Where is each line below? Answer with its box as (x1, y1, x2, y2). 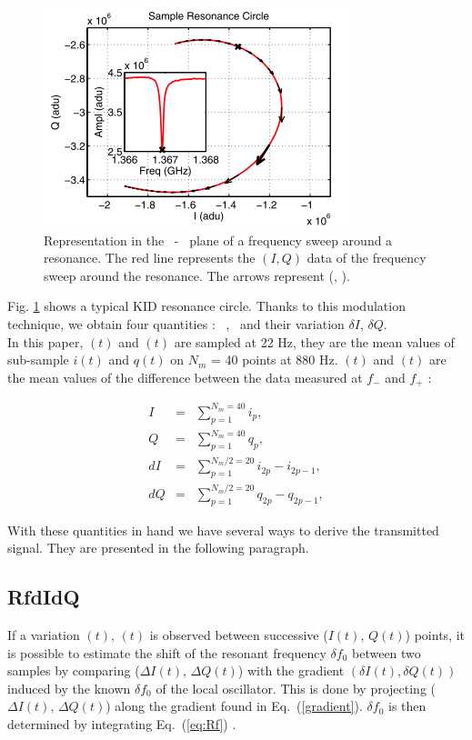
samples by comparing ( (7, 661, 140, 680)
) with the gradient (237, 661, 345, 680)
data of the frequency (306, 248, 427, 267)
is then (388, 696, 427, 715)
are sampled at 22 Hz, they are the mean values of (174, 332, 455, 351)
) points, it (405, 625, 465, 644)
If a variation (7, 625, 80, 644)
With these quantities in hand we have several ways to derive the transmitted (7, 520, 439, 539)
